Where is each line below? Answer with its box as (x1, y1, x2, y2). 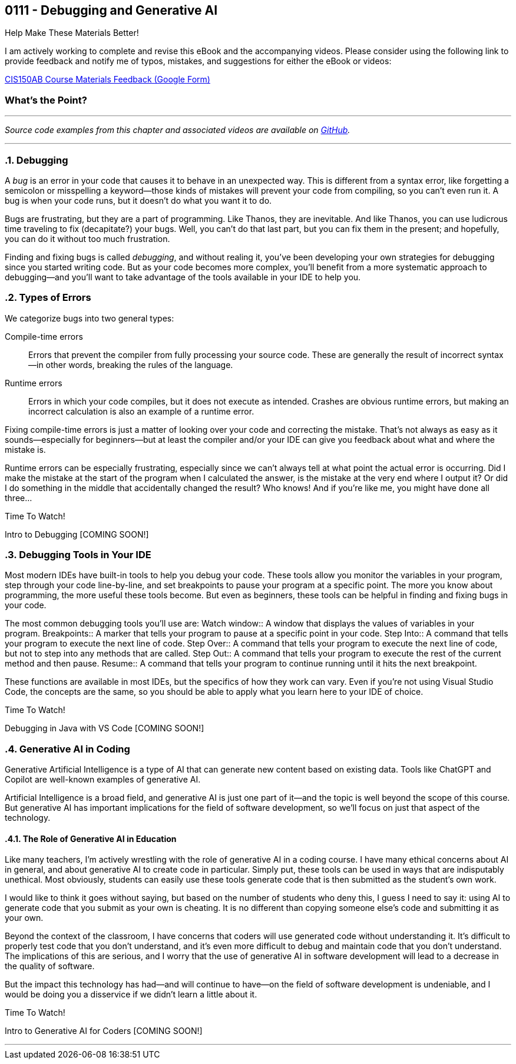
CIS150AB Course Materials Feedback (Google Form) (5, 74, 210, 85)
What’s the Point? (5, 94, 87, 106)
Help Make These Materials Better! (5, 28, 139, 38)
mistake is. (5, 444, 46, 455)
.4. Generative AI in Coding (5, 743, 130, 755)
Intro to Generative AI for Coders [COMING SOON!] (5, 1026, 203, 1036)
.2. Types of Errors (5, 291, 91, 304)
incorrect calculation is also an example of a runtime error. (28, 406, 254, 416)
